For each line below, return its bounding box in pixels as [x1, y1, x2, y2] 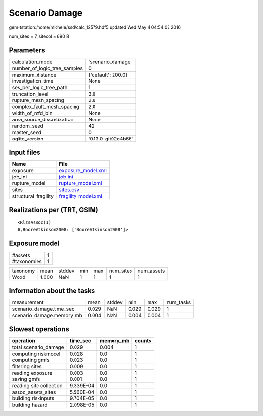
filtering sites [12, 363, 42, 370]
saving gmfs [12, 376, 40, 382]
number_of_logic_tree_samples [12, 65, 83, 72]
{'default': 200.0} [88, 71, 128, 78]
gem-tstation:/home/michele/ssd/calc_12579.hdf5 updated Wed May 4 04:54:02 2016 [9, 24, 181, 30]
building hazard [12, 401, 48, 408]
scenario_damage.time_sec [12, 305, 75, 312]
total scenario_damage [12, 344, 64, 351]
